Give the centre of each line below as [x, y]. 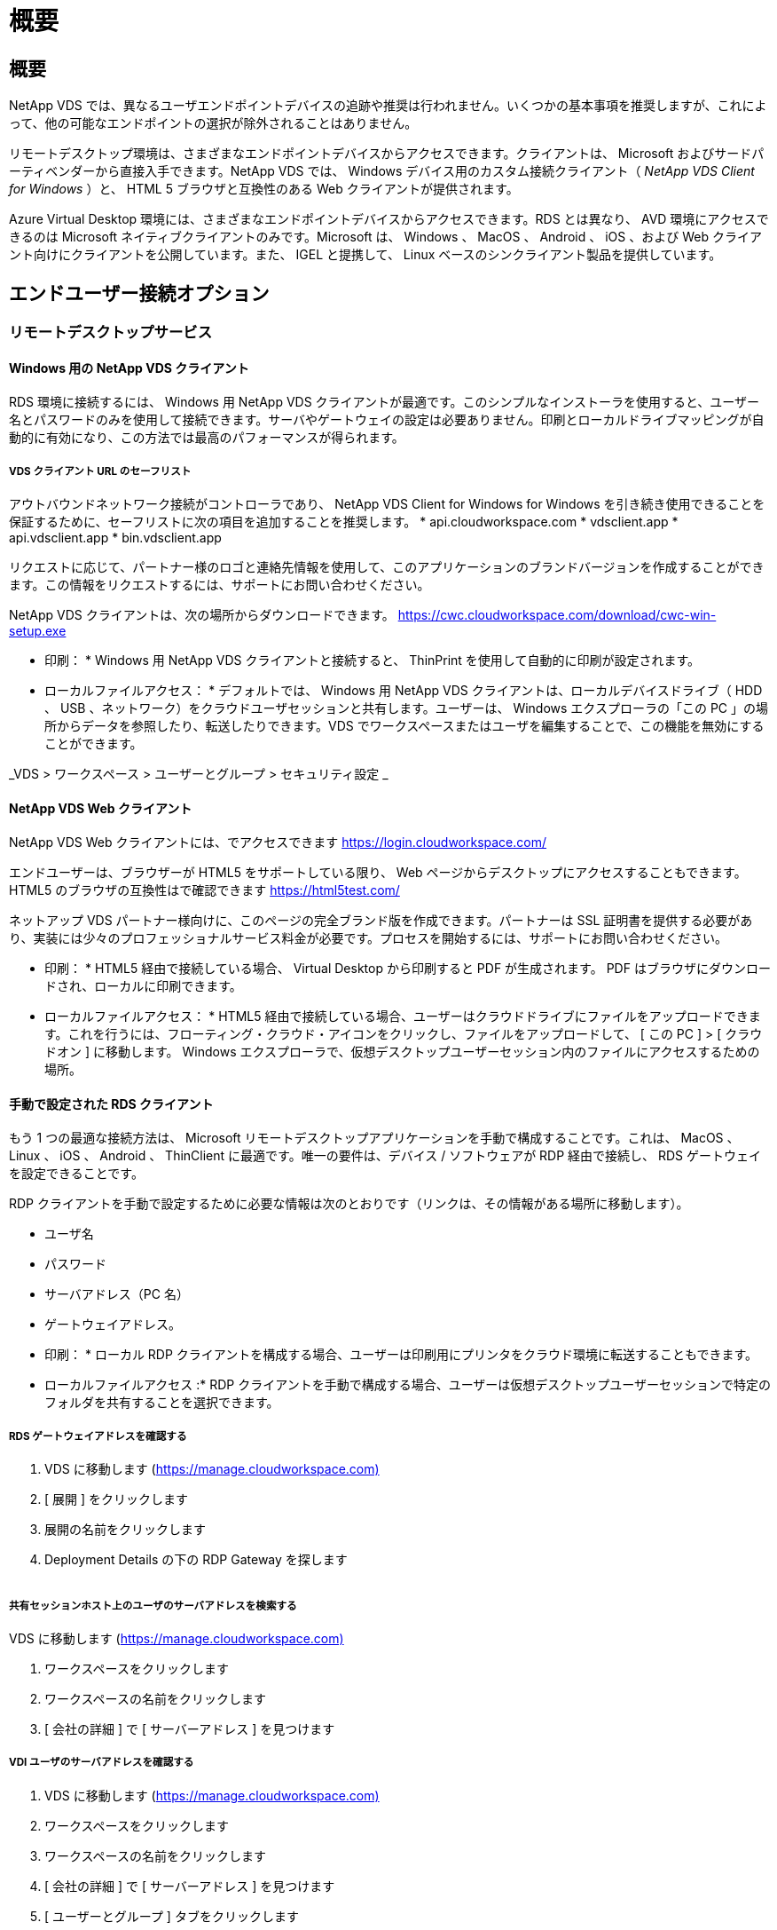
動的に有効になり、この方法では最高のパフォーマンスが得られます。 [207, 438]
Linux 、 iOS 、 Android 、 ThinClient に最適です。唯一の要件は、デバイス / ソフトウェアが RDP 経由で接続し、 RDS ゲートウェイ [385, 1156]
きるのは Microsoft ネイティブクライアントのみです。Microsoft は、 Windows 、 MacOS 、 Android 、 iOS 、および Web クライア [385, 237]
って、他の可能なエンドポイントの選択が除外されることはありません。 [213, 123]
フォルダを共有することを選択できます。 [162, 1403]
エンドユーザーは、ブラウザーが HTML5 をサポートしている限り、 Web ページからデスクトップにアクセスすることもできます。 [378, 873]
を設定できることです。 [76, 1174]
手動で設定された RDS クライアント [111, 1103]
